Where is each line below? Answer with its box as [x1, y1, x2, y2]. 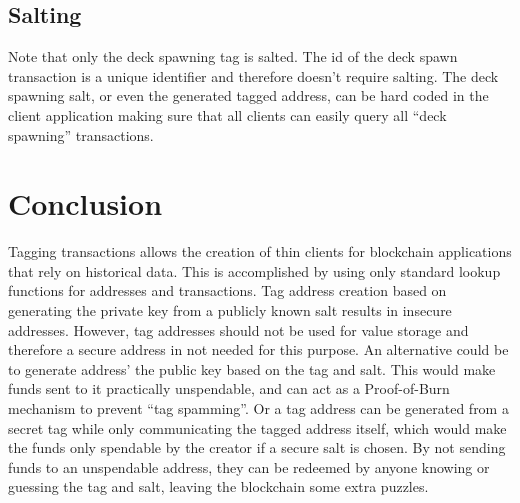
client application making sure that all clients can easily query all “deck [8, 104, 447, 125]
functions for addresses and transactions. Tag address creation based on [8, 280, 447, 301]
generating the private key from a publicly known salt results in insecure [8, 300, 452, 321]
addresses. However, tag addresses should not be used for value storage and [8, 319, 469, 340]
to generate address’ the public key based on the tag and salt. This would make [8, 358, 496, 379]
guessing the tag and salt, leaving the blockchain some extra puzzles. [8, 476, 429, 497]
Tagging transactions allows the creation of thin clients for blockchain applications [8, 241, 512, 262]
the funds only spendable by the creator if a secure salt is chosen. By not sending [8, 437, 506, 458]
